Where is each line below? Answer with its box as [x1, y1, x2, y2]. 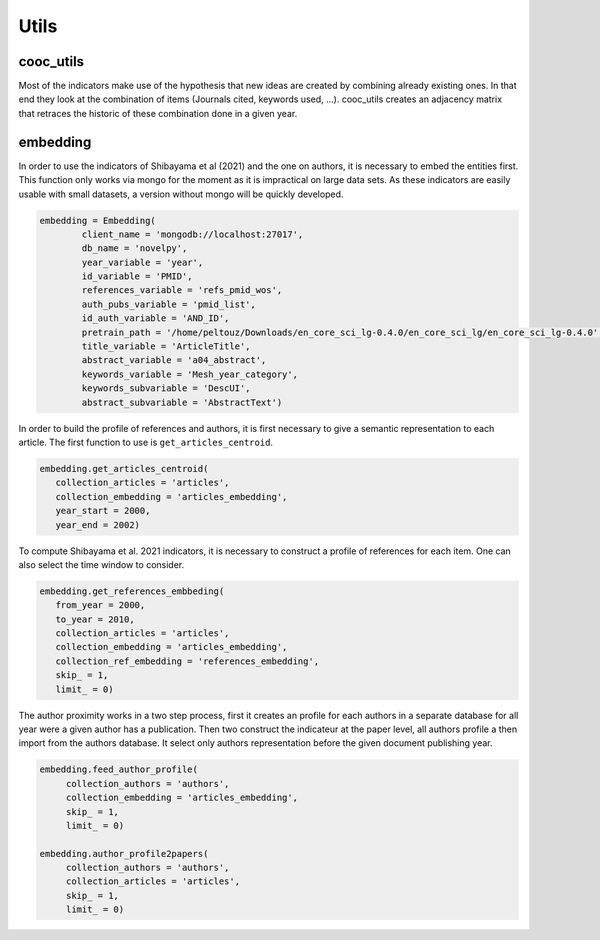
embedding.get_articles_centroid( [39, 463, 209, 474]
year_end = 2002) [55, 519, 140, 530]
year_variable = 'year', [81, 256, 204, 268]
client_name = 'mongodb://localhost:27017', [81, 228, 304, 240]
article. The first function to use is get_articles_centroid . [18, 436, 274, 448]
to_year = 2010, [55, 613, 135, 625]
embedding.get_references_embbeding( [39, 585, 225, 597]
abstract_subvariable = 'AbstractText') [81, 396, 283, 408]
